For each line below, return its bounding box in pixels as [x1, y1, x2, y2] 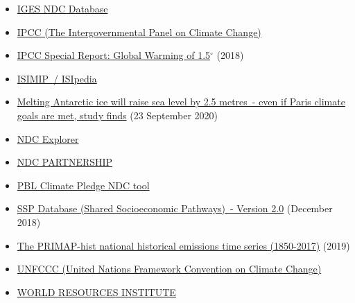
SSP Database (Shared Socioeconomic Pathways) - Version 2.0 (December [17, 201, 333, 216]
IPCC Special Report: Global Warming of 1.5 [17, 48, 211, 62]
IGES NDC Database [17, 1, 108, 15]
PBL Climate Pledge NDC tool [17, 178, 150, 192]
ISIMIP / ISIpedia [17, 71, 97, 85]
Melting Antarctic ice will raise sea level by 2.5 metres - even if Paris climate [17, 94, 345, 109]
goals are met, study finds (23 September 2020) [17, 107, 218, 122]
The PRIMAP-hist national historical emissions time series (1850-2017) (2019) [17, 238, 350, 252]
